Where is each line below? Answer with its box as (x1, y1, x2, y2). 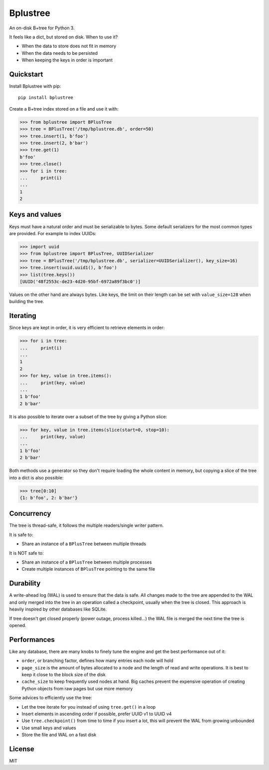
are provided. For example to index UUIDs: (9, 230, 97, 236)
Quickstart (9, 70, 43, 78)
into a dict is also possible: (9, 474, 64, 480)
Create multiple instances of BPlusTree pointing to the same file (21, 566, 155, 572)
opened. (9, 622, 27, 628)
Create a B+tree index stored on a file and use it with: (9, 106, 119, 112)
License (9, 745, 34, 753)
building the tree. (9, 299, 44, 305)
